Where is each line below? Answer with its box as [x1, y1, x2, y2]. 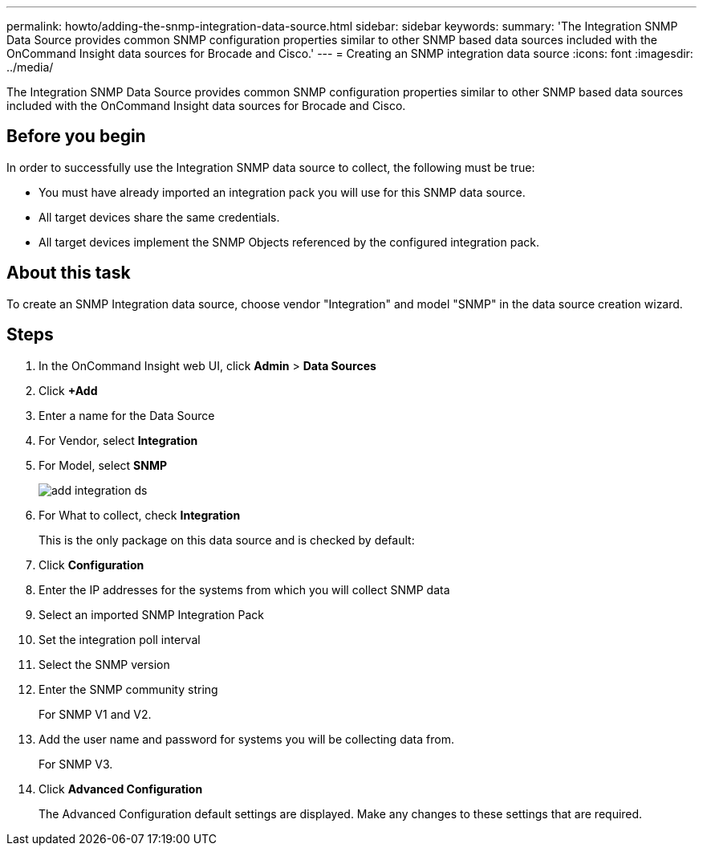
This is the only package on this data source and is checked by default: [39, 532, 415, 547]
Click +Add [39, 383, 98, 397]
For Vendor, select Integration [39, 433, 198, 447]
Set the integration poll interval [39, 632, 201, 646]
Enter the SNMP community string [39, 682, 218, 696]
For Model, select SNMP [39, 458, 168, 472]
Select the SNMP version [39, 657, 170, 671]
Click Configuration [39, 557, 144, 572]
